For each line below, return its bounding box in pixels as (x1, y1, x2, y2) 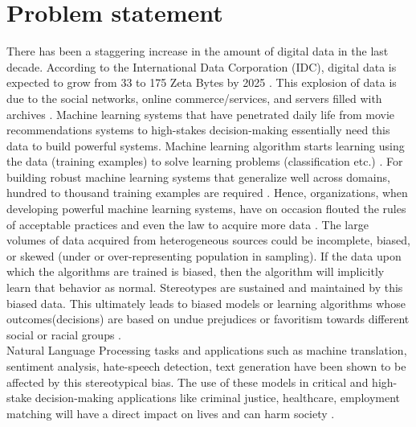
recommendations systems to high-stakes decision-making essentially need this (6, 121, 390, 138)
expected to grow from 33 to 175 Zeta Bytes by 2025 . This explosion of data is (6, 74, 397, 91)
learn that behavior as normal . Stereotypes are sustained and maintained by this (6, 279, 403, 296)
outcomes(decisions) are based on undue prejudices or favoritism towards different (6, 310, 410, 327)
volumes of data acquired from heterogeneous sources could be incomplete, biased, (6, 232, 410, 248)
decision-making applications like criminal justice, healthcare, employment (35, 389, 400, 406)
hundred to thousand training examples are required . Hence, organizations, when (6, 184, 408, 201)
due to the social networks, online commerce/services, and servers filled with (6, 89, 382, 106)
